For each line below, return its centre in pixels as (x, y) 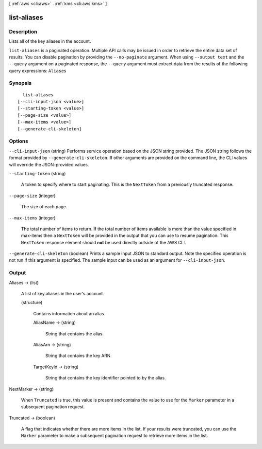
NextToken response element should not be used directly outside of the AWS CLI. (104, 242)
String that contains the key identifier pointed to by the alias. (106, 378)
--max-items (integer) (32, 218)
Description (23, 32)
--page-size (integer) (32, 196)
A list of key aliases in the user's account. (63, 293)
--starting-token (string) (37, 173)
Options (19, 141)
